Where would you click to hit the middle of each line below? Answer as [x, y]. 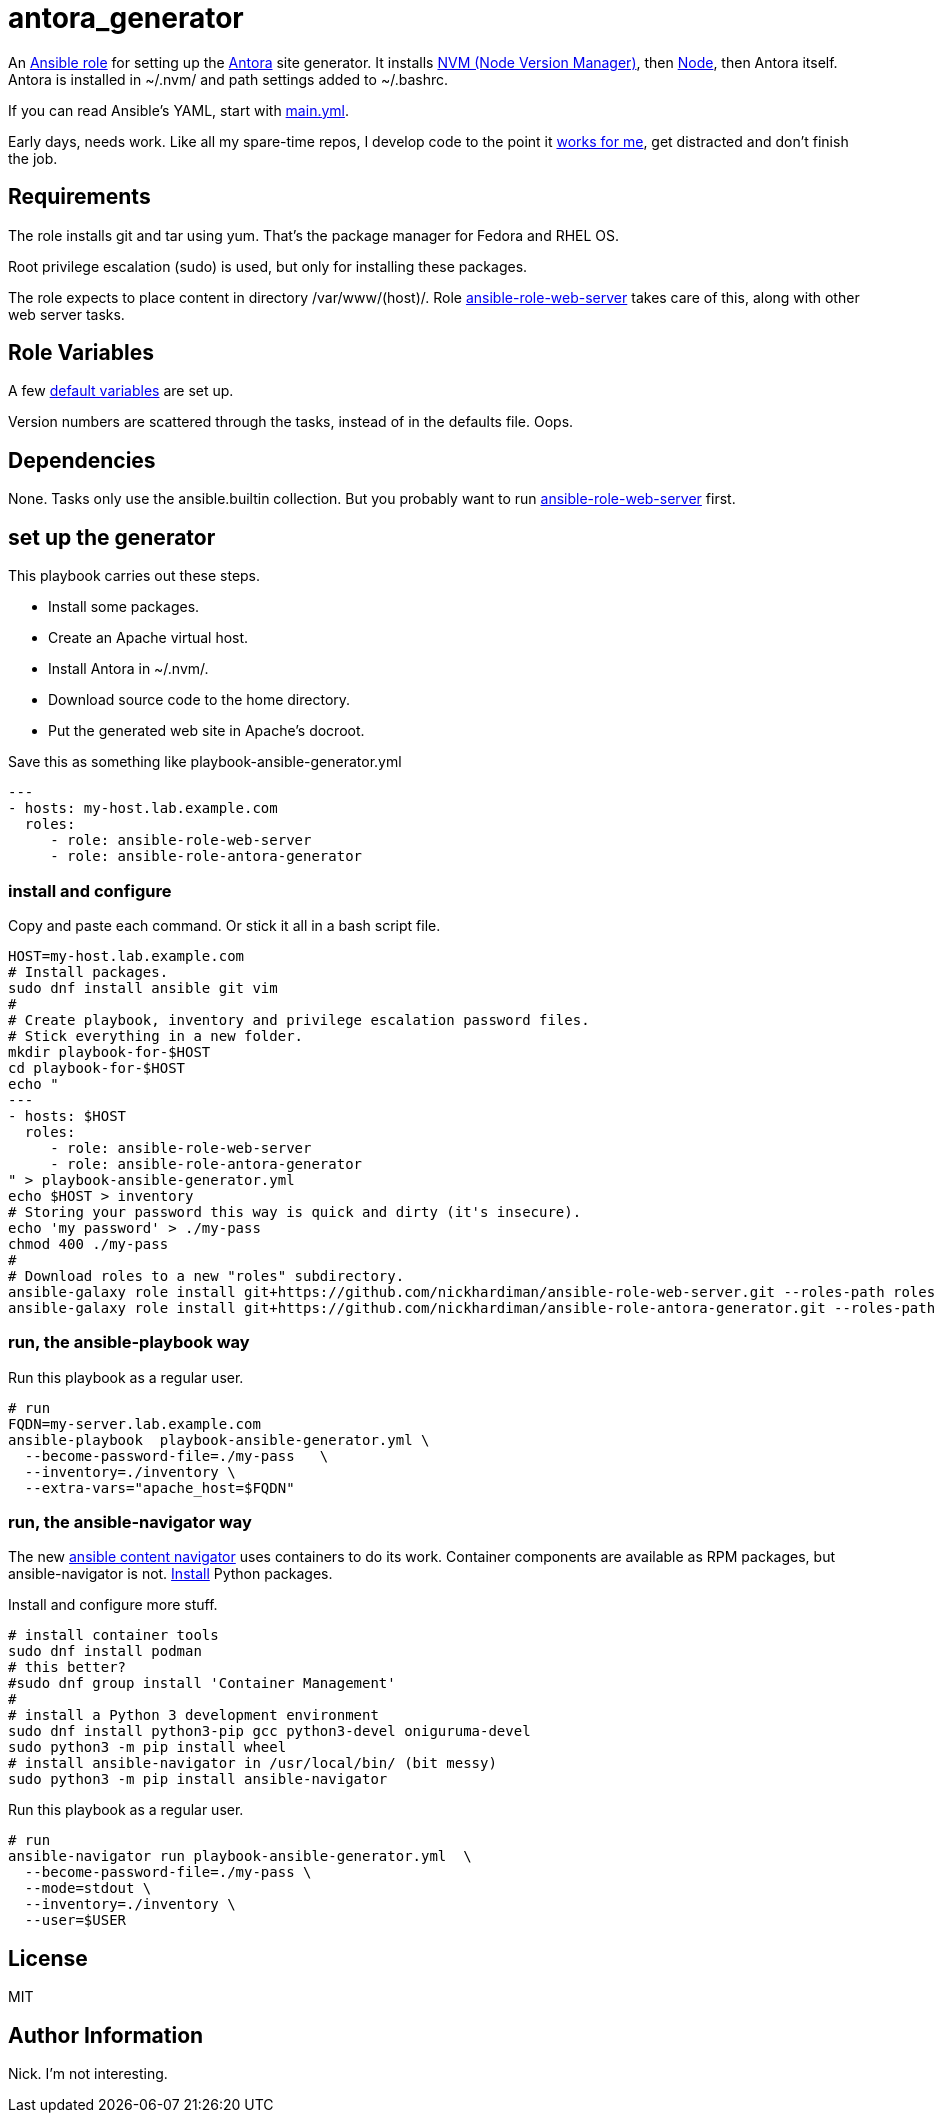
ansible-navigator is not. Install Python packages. [170, 1574]
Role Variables [81, 353]
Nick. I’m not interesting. [88, 2074]
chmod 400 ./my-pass [88, 1243]
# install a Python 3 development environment [193, 1715]
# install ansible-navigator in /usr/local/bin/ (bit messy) [252, 1763]
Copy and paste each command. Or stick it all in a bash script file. [224, 925]
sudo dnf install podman [105, 1651]
